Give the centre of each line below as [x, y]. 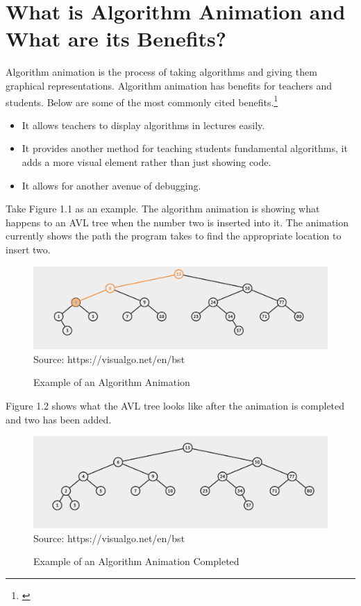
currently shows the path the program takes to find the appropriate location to [174, 236]
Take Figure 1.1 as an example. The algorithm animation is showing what [163, 209]
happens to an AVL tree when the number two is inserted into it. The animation [177, 222]
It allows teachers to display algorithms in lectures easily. [143, 125]
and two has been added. [59, 419]
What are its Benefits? [116, 39]
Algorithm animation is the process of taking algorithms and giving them [161, 72]
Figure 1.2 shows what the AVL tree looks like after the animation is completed [175, 405]
